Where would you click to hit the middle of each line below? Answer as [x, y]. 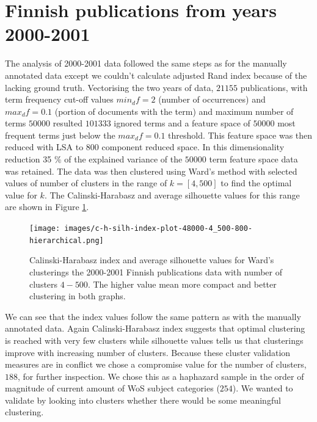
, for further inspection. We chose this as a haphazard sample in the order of [161, 376]
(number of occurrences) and [212, 99]
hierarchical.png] [67, 240]
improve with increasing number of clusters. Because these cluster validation [148, 352]
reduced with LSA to [44, 147]
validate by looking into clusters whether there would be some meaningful [143, 400]
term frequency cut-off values [59, 99]
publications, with [274, 87]
